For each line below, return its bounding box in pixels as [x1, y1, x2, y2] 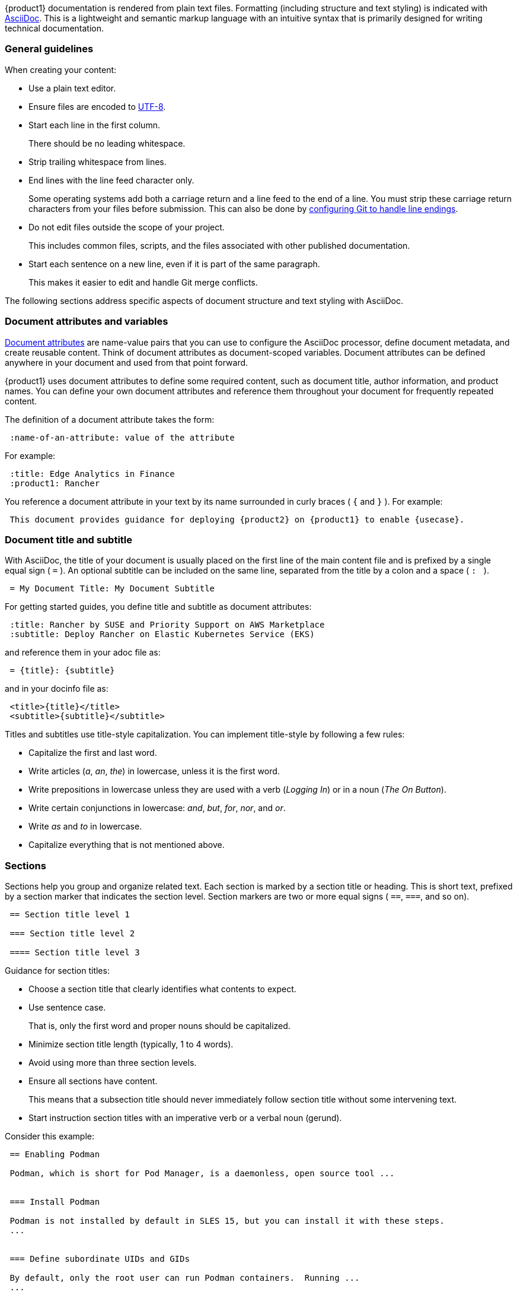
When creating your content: [5, 64, 117, 75]
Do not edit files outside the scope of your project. [28, 221, 225, 232]
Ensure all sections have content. [28, 1076, 158, 1086]
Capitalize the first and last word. [28, 748, 157, 758]
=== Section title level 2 [9, 929, 135, 938]
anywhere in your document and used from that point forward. [5, 357, 248, 368]
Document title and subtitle [5, 533, 133, 546]
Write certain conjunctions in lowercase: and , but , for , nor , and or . [28, 803, 286, 813]
